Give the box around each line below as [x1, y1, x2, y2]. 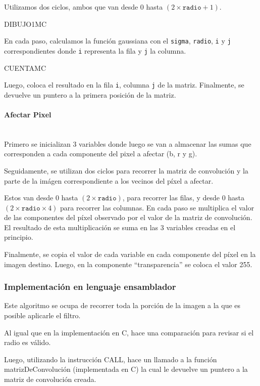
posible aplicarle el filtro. [4, 310, 81, 321]
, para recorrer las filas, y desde [122, 192, 220, 203]
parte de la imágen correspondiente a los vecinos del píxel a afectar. [4, 175, 214, 186]
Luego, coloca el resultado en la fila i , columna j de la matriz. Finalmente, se [4, 79, 244, 90]
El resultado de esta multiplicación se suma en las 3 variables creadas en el [4, 222, 236, 232]
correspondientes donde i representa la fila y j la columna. [4, 45, 186, 56]
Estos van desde [4, 192, 54, 203]
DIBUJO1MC [4, 18, 47, 29]
